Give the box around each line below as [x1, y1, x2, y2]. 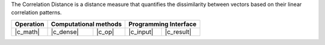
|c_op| [96, 27, 114, 36]
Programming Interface [128, 20, 197, 28]
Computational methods [51, 20, 122, 28]
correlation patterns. [11, 9, 62, 16]
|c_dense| [51, 27, 79, 36]
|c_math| [14, 27, 40, 36]
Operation [14, 20, 45, 28]
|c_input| [128, 27, 153, 36]
